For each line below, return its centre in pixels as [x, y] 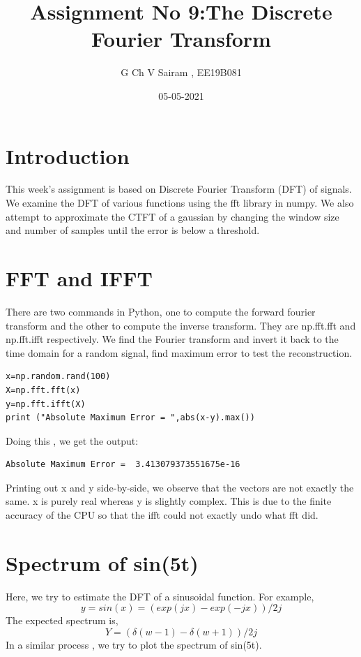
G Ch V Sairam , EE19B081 [181, 72]
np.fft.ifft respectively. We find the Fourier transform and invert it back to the [172, 339]
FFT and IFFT [79, 278]
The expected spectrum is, [62, 620]
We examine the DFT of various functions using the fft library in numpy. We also [180, 203]
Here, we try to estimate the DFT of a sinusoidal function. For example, [160, 596]
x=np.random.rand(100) [58, 377]
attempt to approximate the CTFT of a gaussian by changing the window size [172, 216]
